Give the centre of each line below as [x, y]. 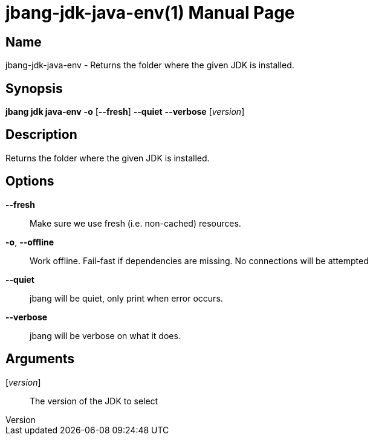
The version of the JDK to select [94, 401]
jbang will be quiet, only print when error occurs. [126, 298]
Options [30, 181]
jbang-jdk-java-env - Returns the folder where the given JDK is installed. [150, 65]
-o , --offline [30, 242]
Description [41, 135]
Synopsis [34, 88]
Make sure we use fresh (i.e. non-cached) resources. [135, 223]
